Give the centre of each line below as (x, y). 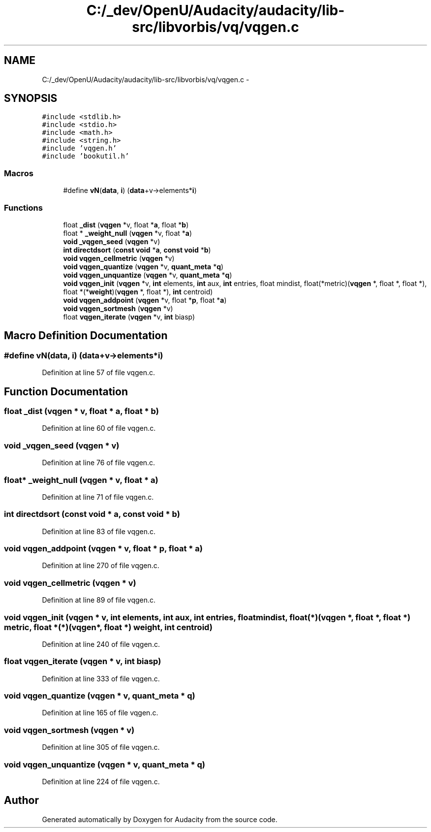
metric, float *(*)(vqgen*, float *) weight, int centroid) (108, 627)
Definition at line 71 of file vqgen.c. (98, 497)
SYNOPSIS (31, 98)
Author (21, 800)
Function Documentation (66, 391)
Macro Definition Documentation (86, 336)
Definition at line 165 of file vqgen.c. (100, 713)
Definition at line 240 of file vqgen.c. (101, 644)
